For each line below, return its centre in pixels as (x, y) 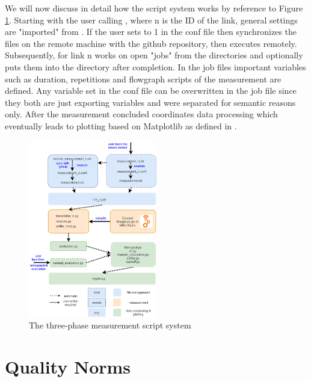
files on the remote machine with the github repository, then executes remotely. (151, 43)
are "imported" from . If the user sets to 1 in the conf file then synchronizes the (151, 32)
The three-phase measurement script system (110, 325)
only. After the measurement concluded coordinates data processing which (141, 114)
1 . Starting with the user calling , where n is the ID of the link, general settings (151, 20)
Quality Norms (68, 367)
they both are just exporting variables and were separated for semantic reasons (150, 102)
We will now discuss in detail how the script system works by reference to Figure (154, 8)
